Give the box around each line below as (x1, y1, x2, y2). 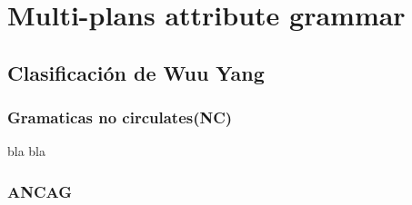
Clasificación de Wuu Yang (7, 58, 265, 86)
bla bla (7, 142, 46, 161)
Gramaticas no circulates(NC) (7, 106, 233, 129)
